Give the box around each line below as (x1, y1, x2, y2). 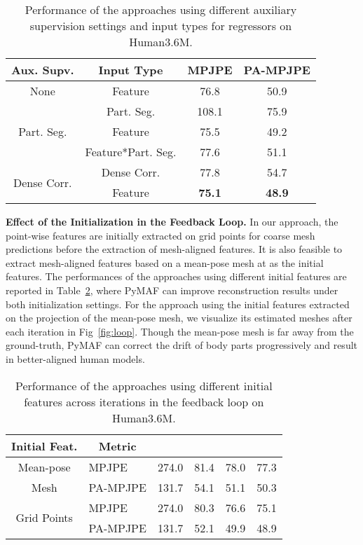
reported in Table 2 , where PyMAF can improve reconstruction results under (6, 282, 338, 297)
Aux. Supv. (11, 62, 74, 78)
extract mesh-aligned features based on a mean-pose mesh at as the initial (6, 255, 324, 270)
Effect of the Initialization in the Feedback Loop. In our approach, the (6, 214, 338, 228)
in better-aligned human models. (6, 351, 145, 366)
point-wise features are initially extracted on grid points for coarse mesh (6, 228, 315, 242)
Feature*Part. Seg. (85, 144, 177, 160)
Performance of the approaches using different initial (15, 377, 273, 394)
